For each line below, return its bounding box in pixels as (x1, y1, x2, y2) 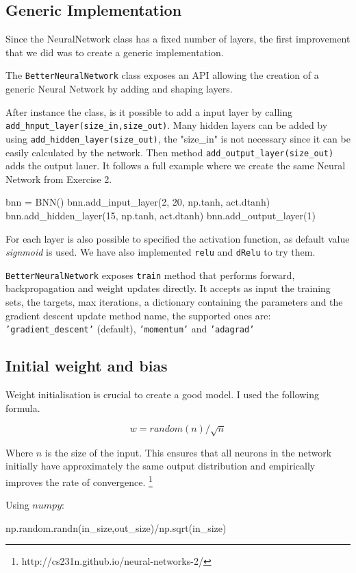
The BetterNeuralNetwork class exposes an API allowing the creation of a (5, 68, 319, 82)
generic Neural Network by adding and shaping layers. (5, 82, 233, 96)
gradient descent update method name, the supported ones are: (5, 308, 271, 322)
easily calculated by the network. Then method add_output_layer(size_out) (5, 145, 334, 159)
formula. (5, 400, 40, 415)
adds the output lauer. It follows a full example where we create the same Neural (5, 158, 346, 173)
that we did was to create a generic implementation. (5, 45, 224, 59)
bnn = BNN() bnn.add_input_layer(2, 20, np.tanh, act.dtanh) (5, 195, 270, 209)
